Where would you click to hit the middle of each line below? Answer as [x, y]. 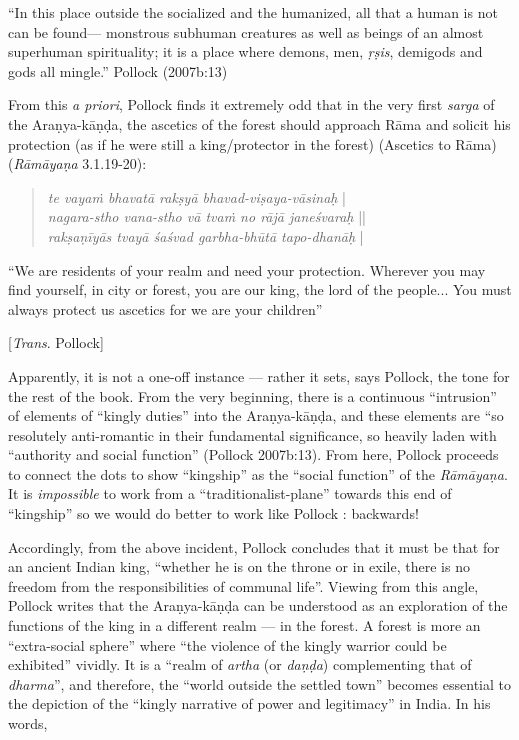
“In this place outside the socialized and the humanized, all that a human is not [253, 12]
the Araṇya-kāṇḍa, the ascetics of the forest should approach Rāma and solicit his [259, 123]
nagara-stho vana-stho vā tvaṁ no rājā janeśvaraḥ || [206, 216]
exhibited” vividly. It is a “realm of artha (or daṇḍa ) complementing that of [240, 664]
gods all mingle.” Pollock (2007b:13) [118, 70]
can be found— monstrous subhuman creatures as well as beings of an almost [246, 31]
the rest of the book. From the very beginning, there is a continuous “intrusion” [252, 395]
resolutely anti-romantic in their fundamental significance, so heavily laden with [252, 434]
